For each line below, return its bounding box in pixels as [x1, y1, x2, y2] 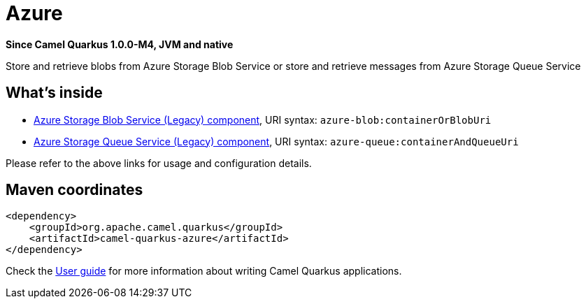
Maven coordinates [6, 181, 143, 199]
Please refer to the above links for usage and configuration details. [6, 157, 312, 169]
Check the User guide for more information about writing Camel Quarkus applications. [6, 265, 402, 277]
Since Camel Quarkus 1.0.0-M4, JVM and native [6, 38, 234, 50]
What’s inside [6, 84, 103, 102]
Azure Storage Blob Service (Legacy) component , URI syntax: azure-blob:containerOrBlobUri [34, 113, 492, 126]
